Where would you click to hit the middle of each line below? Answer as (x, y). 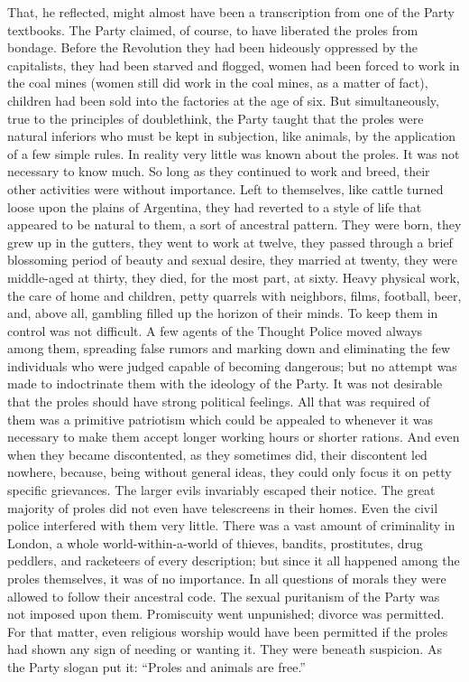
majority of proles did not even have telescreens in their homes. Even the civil (223, 507)
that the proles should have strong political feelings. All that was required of (219, 402)
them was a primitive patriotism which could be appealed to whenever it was (221, 419)
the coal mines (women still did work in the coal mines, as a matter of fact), (218, 83)
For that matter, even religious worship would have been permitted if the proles (228, 631)
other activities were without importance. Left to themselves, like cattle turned (225, 188)
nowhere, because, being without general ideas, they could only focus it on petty (230, 472)
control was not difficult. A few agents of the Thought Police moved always (215, 330)
